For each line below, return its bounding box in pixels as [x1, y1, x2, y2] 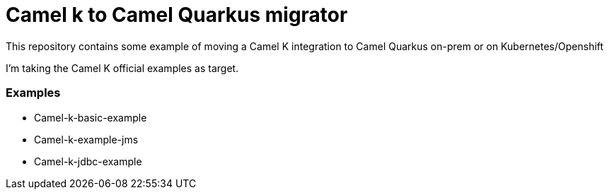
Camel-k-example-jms [34, 133, 139, 146]
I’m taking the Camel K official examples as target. [6, 61, 239, 74]
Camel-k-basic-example [34, 111, 147, 124]
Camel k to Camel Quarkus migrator [6, 3, 348, 27]
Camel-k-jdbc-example [34, 155, 142, 167]
